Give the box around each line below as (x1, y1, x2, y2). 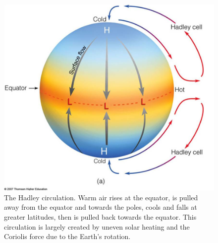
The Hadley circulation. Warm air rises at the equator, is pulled (4, 192, 198, 202)
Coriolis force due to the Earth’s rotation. (4, 231, 131, 242)
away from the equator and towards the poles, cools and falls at (4, 202, 197, 212)
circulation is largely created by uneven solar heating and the (4, 221, 190, 232)
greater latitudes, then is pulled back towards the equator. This (4, 211, 197, 222)
